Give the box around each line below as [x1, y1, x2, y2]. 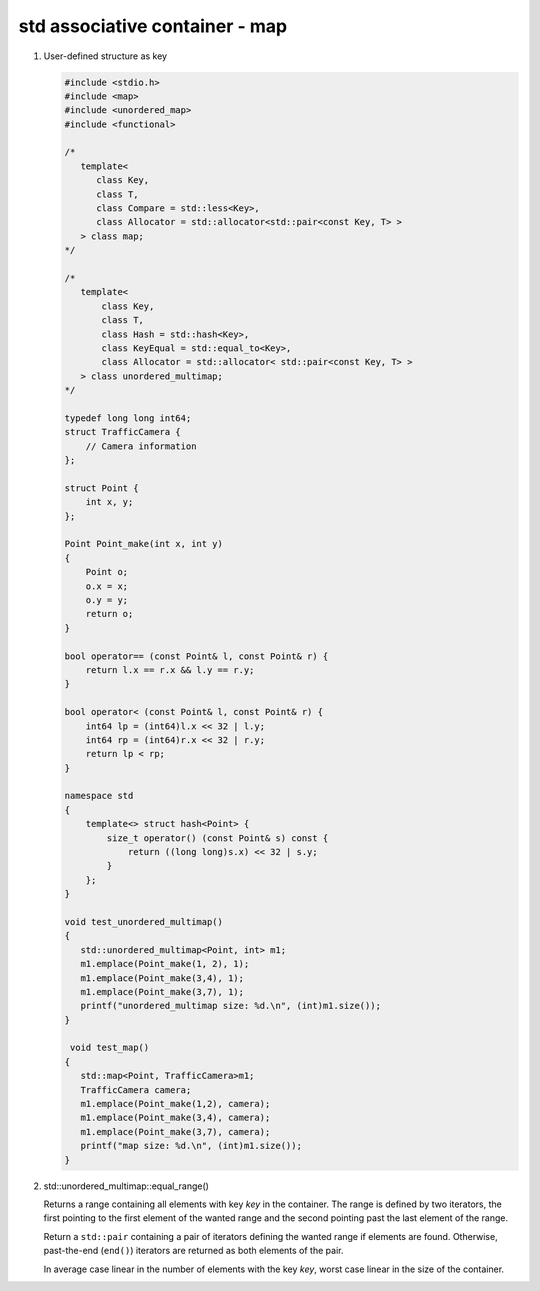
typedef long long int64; [64, 412, 192, 424]
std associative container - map [18, 15, 288, 37]
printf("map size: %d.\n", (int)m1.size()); [80, 1140, 302, 1152]
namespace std [64, 790, 134, 802]
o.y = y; [85, 594, 129, 605]
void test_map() [70, 1042, 150, 1054]
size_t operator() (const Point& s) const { [106, 832, 329, 844]
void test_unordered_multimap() [64, 916, 224, 927]
